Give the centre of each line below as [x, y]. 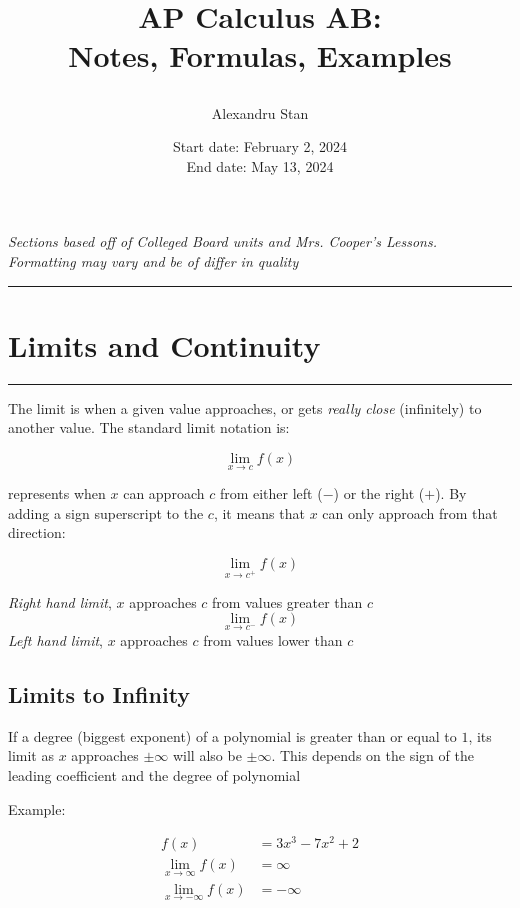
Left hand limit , [55, 639]
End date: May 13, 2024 [260, 165]
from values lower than [273, 639]
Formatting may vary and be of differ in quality [153, 260]
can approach [164, 493]
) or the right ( [379, 493]
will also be [207, 755]
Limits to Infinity [99, 693]
